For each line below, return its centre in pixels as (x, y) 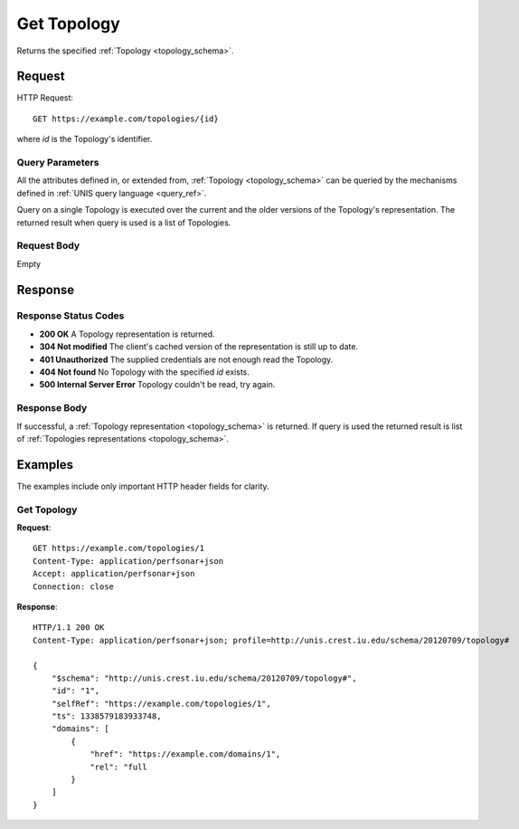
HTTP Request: (45, 98)
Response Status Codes (71, 316)
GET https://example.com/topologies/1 (119, 548)
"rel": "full (119, 767)
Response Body (52, 408)
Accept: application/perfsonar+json (114, 574)
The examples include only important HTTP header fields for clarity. (143, 486)
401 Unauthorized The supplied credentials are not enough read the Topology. (186, 359)
